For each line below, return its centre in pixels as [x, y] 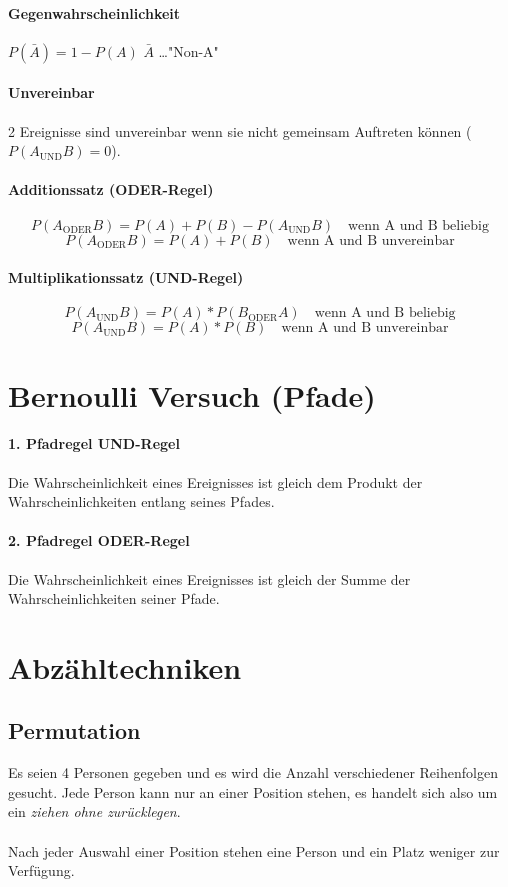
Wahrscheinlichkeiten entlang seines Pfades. [141, 501]
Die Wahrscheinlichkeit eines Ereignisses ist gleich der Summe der [209, 578]
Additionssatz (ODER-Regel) [111, 189]
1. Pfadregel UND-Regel [94, 443]
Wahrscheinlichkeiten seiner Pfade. [114, 598]
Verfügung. [41, 870]
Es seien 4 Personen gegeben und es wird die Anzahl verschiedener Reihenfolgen [253, 772]
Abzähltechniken [125, 666]
